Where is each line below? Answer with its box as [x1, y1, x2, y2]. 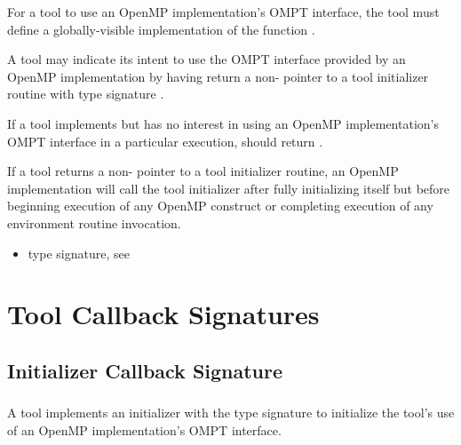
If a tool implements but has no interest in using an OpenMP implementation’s [7, 114, 439, 132]
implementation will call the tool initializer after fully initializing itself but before [7, 179, 450, 197]
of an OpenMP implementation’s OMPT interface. [7, 420, 282, 439]
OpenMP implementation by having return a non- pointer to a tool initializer [7, 67, 429, 85]
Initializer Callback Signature [7, 356, 283, 384]
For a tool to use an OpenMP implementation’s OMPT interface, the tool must [7, 3, 440, 20]
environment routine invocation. [7, 213, 181, 232]
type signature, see [28, 243, 130, 262]
